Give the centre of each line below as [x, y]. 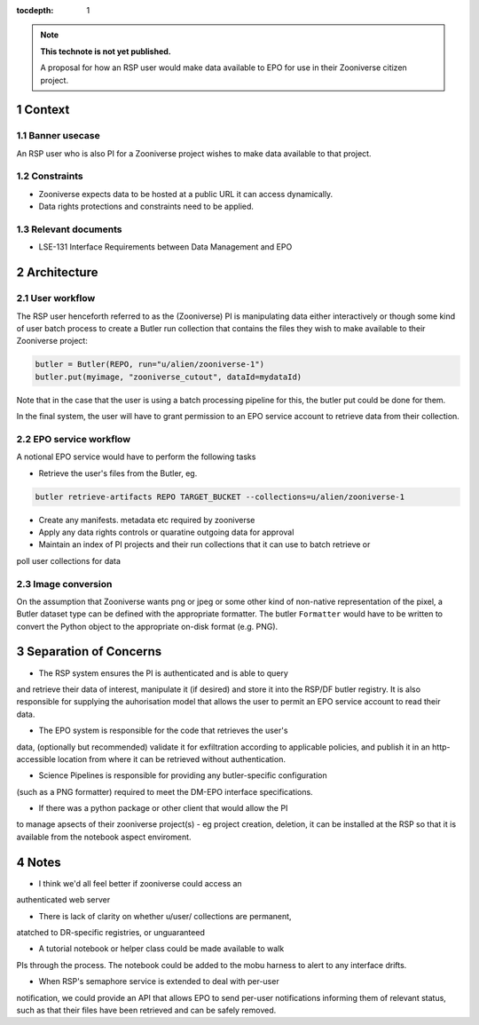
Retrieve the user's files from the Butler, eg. [118, 473]
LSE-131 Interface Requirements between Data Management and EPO [165, 247]
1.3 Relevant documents [69, 229]
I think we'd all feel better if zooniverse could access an [141, 883]
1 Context [43, 110]
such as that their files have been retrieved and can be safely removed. [146, 1010]
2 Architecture [57, 272]
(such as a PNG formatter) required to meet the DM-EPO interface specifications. [165, 791]
